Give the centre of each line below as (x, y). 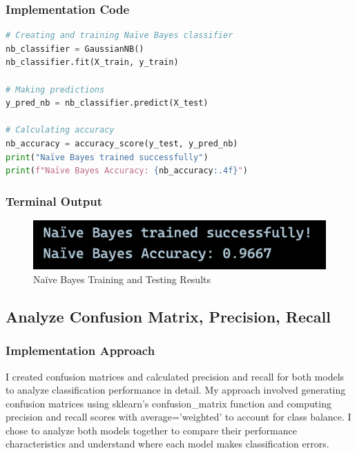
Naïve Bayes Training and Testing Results (122, 279)
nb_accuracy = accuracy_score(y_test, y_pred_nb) (122, 143)
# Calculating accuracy (60, 130)
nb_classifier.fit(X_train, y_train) (92, 62)
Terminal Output (54, 201)
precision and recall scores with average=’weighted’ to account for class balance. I (178, 417)
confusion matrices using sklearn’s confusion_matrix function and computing (168, 403)
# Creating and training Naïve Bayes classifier (119, 36)
